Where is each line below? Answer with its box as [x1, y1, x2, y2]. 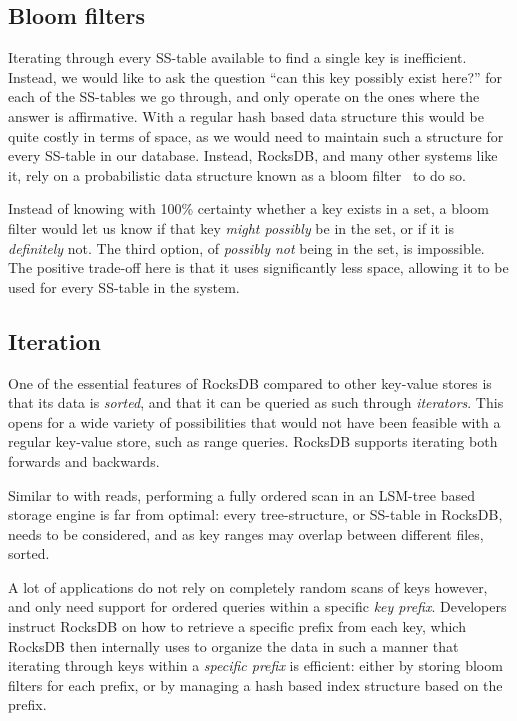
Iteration [8, 325, 101, 356]
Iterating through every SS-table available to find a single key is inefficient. [8, 47, 467, 68]
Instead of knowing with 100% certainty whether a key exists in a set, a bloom [8, 198, 490, 219]
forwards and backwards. [8, 450, 160, 471]
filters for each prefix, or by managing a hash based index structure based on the [8, 674, 503, 695]
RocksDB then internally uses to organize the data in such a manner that [8, 635, 459, 656]
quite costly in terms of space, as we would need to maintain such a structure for [8, 125, 504, 146]
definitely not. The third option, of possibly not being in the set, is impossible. [8, 237, 485, 258]
